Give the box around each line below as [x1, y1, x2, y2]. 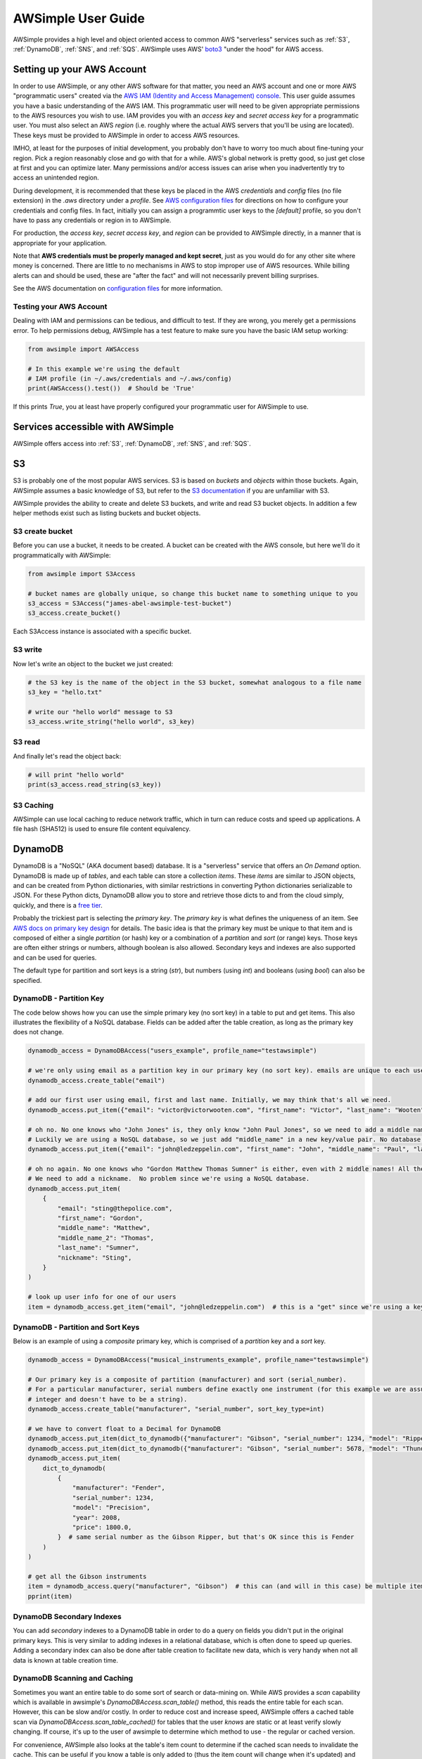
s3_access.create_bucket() [27, 609, 121, 617]
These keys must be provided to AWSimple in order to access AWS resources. [13, 131, 240, 139]
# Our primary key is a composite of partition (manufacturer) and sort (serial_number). [27, 1376, 347, 1384]
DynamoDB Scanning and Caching [13, 1673, 134, 1683]
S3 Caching [13, 800, 54, 810]
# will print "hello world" [27, 770, 124, 779]
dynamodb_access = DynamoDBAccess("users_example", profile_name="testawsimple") [27, 1047, 318, 1055]
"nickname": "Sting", [57, 1253, 132, 1262]
